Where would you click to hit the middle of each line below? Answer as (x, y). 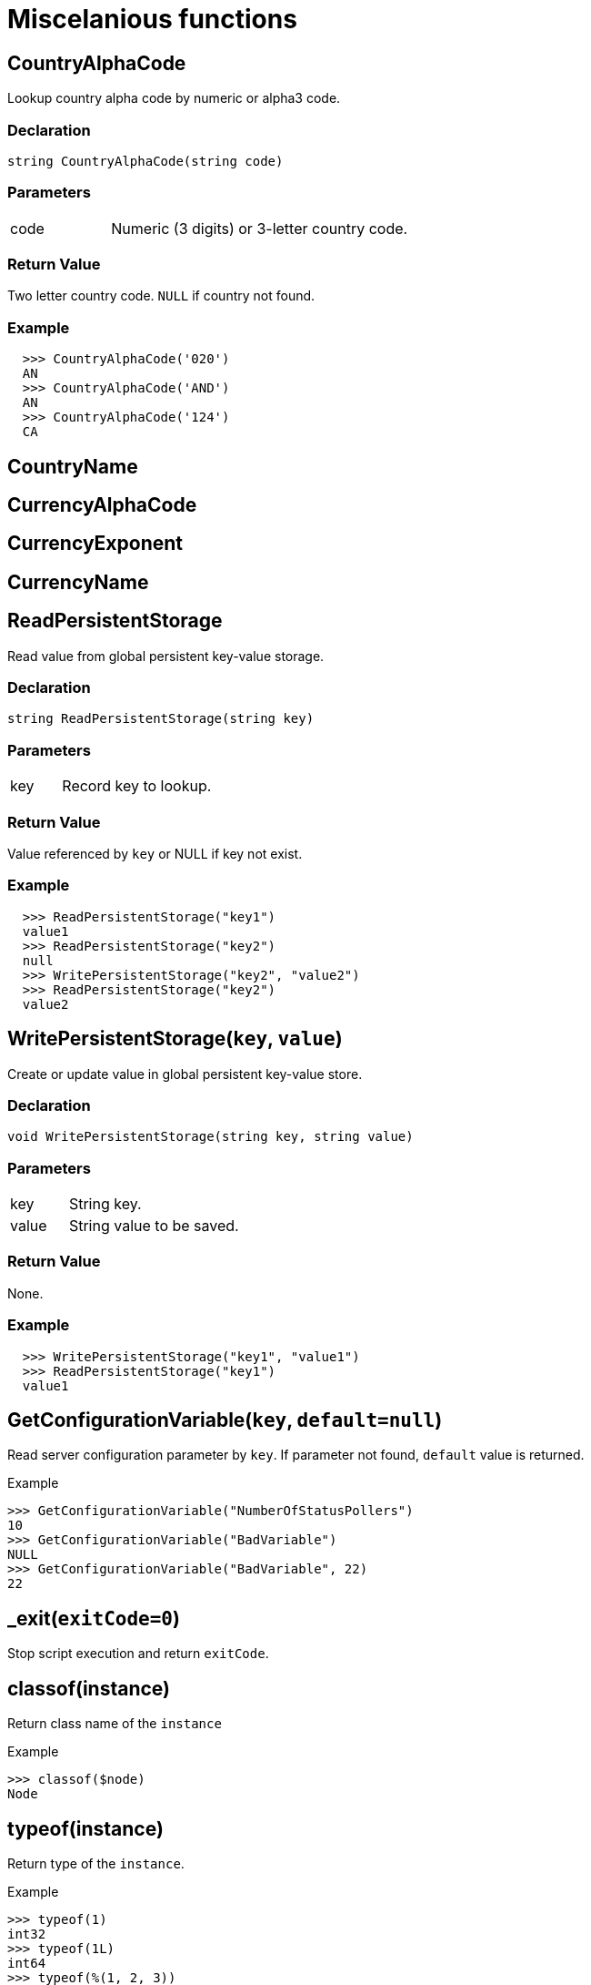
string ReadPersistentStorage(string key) (161, 719)
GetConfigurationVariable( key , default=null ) (225, 1420)
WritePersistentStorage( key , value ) (175, 1039)
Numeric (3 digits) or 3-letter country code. (260, 228)
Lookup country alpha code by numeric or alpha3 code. (174, 98)
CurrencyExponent (95, 544)
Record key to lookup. (137, 786)
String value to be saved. (154, 1226)
